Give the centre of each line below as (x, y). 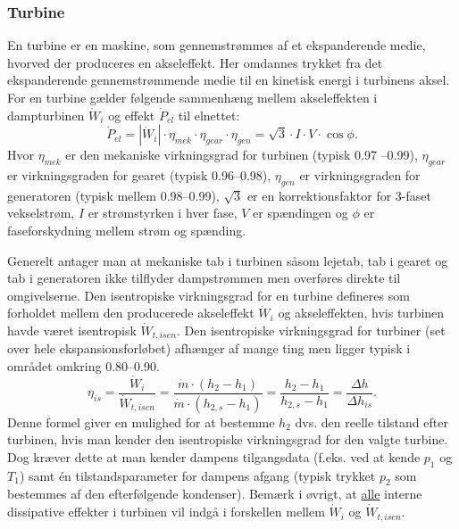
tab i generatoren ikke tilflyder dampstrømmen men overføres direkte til (204, 278)
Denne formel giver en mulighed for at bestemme (141, 422)
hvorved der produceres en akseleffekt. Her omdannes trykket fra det (195, 62)
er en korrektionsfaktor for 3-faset (339, 195)
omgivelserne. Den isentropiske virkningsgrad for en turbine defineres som (209, 295)
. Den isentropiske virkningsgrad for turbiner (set (311, 330)
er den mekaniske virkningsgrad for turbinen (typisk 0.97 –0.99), (242, 155)
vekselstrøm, (41, 213)
